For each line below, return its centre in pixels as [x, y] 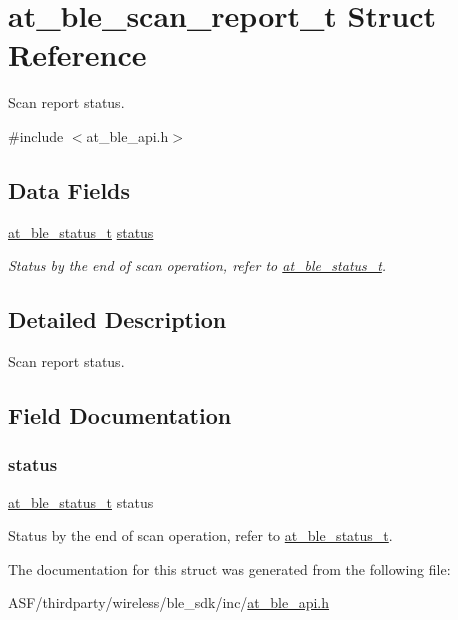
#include [36, 135]
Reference [77, 54]
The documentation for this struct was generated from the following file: [229, 568]
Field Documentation [120, 415]
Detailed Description [117, 319]
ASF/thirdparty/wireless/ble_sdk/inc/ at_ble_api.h [169, 602]
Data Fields [69, 189]
